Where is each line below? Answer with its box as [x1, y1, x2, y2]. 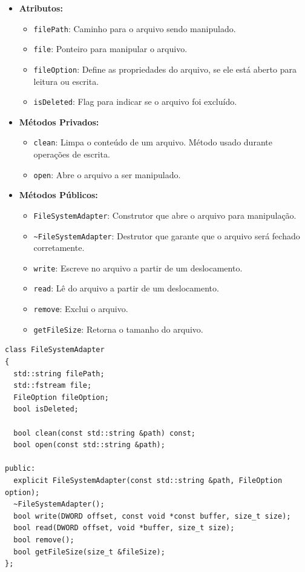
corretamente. [33, 241, 85, 254]
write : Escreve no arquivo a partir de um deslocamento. [33, 261, 243, 274]
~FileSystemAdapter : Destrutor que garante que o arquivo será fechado [33, 229, 300, 242]
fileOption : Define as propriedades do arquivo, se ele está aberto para [33, 62, 297, 75]
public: [5, 464, 36, 473]
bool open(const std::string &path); [13, 441, 165, 450]
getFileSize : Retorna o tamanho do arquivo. [33, 322, 203, 335]
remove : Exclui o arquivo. [33, 302, 128, 315]
